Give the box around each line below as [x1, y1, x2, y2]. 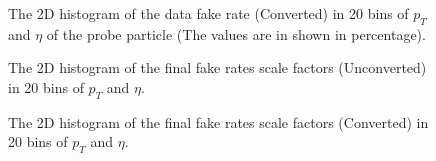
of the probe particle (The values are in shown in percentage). [46, 23, 426, 44]
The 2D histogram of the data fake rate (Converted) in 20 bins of [8, 3, 409, 23]
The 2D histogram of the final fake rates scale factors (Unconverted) [8, 57, 427, 78]
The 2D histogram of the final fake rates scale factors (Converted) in [8, 111, 429, 132]
